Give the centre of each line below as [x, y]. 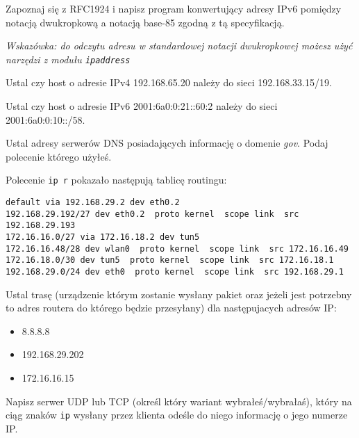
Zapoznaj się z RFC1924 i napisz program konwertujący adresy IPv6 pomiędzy [174, 8]
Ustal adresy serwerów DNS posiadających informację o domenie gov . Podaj [167, 143]
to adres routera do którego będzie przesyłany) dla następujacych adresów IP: [171, 308]
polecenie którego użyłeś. [59, 156]
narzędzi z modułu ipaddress [68, 59]
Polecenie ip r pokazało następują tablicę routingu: [116, 180]
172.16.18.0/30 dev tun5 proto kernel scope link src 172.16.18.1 [170, 260]
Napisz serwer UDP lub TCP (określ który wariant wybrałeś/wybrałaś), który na [179, 401]
